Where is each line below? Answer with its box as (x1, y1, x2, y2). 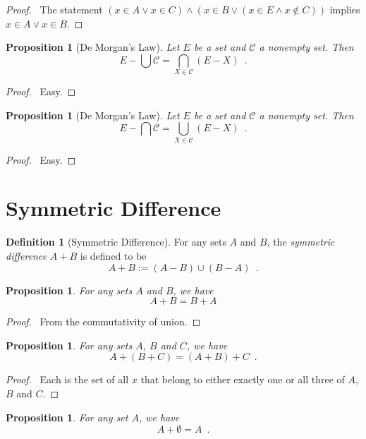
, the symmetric (267, 234, 335, 249)
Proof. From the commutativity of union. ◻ (6, 314, 201, 329)
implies (329, 2, 360, 16)
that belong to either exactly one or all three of (140, 372, 345, 387)
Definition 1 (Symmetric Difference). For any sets (6, 234, 226, 249)
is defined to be (80, 248, 147, 263)
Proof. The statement (6, 2, 103, 16)
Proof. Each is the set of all (6, 372, 129, 387)
